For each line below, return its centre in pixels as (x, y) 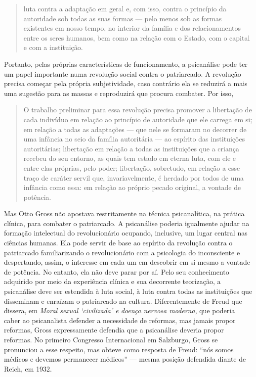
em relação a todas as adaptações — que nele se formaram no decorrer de (135, 129)
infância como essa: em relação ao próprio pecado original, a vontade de (132, 187)
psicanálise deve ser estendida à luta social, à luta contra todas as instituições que (128, 291)
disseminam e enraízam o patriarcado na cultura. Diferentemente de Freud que (123, 301)
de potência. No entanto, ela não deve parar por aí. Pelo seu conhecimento (117, 271)
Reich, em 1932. (28, 368)
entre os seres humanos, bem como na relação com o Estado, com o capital (137, 37)
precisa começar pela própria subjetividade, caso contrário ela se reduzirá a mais (126, 83)
